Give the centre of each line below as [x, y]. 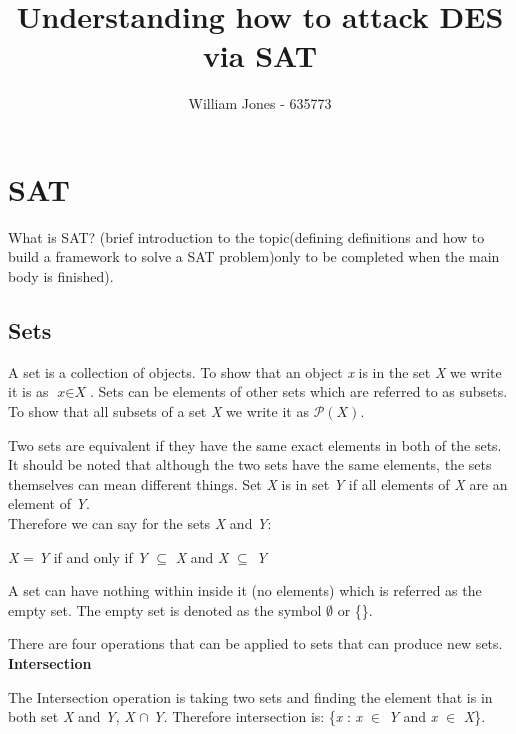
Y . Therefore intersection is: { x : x [258, 716]
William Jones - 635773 [260, 103]
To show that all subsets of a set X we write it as [158, 411]
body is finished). [61, 276]
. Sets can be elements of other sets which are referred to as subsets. [298, 391]
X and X [202, 556]
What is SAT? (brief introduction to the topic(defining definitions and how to [246, 236]
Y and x [413, 716]
